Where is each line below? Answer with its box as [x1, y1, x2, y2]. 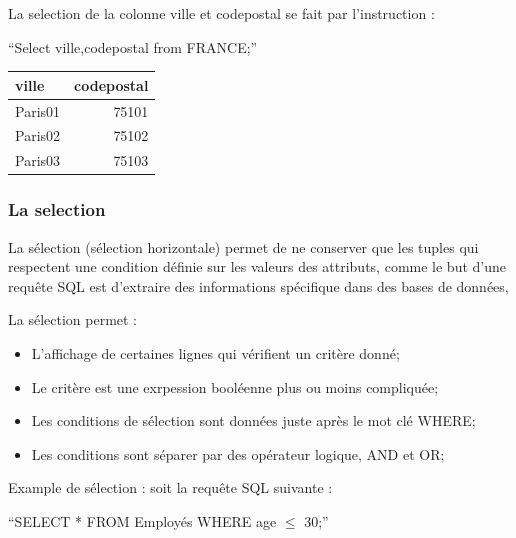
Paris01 [15, 100, 61, 121]
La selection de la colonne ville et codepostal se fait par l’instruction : [8, 3, 435, 23]
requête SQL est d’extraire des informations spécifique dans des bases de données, [8, 275, 509, 296]
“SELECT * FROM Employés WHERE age [8, 510, 277, 531]
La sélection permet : [8, 309, 138, 330]
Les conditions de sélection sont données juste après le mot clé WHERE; [31, 410, 476, 431]
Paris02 [15, 125, 61, 146]
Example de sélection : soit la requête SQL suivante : [8, 477, 333, 498]
